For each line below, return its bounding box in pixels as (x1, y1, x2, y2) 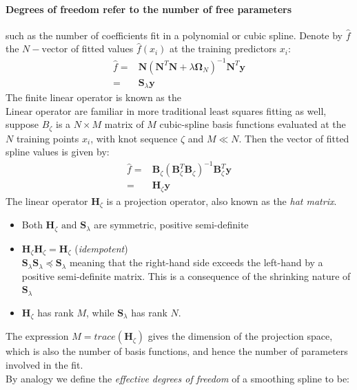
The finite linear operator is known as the (6, 90, 181, 104)
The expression (6, 329, 69, 343)
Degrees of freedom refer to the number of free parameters (6, 1, 292, 16)
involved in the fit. (6, 358, 83, 372)
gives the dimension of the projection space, (147, 329, 333, 343)
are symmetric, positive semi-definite (94, 217, 249, 232)
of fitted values (70, 41, 134, 56)
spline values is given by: (6, 144, 110, 159)
